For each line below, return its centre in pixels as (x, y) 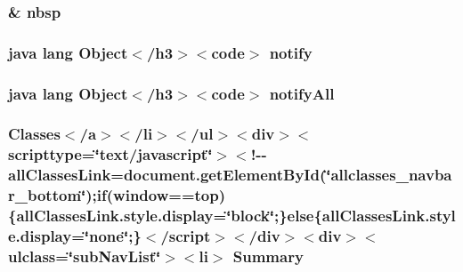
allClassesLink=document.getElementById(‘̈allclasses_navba (230, 175)
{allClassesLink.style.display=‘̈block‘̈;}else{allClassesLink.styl (232, 216)
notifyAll (302, 93)
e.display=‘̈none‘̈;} (75, 236)
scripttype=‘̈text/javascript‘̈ (110, 154)
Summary (268, 256)
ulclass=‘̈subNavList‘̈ (85, 256)
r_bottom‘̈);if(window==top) (117, 195)
